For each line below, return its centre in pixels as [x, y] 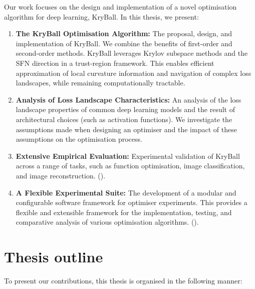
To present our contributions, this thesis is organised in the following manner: [123, 280]
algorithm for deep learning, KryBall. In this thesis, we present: [101, 16]
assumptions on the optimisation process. [79, 139]
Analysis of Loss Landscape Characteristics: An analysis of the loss [129, 99]
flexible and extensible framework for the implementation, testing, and [124, 212]
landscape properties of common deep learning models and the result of [125, 109]
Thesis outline [54, 257]
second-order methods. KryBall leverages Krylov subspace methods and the [132, 53]
